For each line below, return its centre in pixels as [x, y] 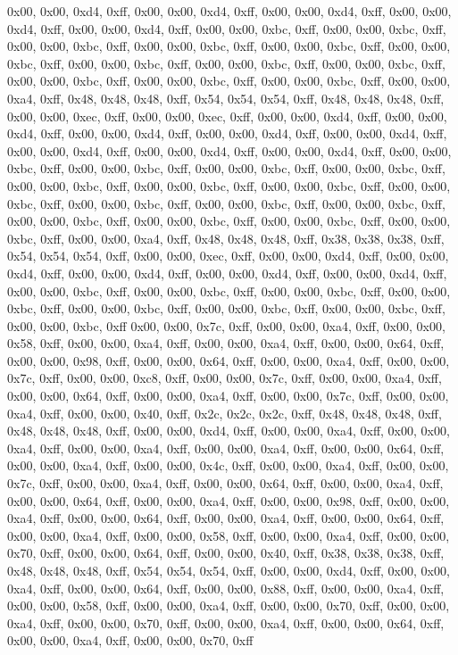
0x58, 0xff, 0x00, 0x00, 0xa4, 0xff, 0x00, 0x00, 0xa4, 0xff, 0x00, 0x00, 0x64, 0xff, [226, 343]
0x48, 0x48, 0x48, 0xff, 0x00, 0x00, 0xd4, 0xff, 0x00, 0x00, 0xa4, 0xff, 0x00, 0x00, [229, 431]
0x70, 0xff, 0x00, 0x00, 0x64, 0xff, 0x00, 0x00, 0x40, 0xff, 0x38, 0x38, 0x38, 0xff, [226, 553]
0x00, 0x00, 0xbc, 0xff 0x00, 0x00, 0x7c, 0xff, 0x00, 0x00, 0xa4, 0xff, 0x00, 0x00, [226, 325]
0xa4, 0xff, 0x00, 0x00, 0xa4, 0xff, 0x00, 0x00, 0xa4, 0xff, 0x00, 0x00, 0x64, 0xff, [226, 448]
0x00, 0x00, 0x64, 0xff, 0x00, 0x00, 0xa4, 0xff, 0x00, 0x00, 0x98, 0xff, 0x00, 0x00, [229, 500]
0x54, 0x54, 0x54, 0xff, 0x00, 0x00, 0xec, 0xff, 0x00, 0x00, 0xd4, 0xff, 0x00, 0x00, [228, 256]
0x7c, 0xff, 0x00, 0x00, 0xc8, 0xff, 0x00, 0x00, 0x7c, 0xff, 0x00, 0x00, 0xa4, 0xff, [225, 378]
